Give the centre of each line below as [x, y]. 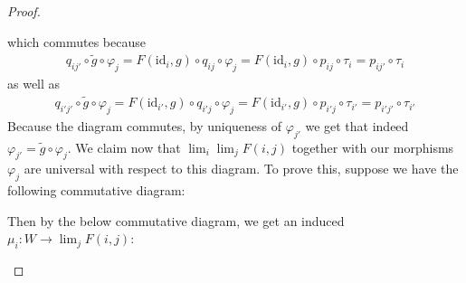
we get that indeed [357, 125]
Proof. [24, 11]
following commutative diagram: [96, 190]
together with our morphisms [373, 147]
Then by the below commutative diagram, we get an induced [176, 220]
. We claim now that [124, 147]
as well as [34, 84]
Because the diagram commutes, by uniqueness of [145, 125]
